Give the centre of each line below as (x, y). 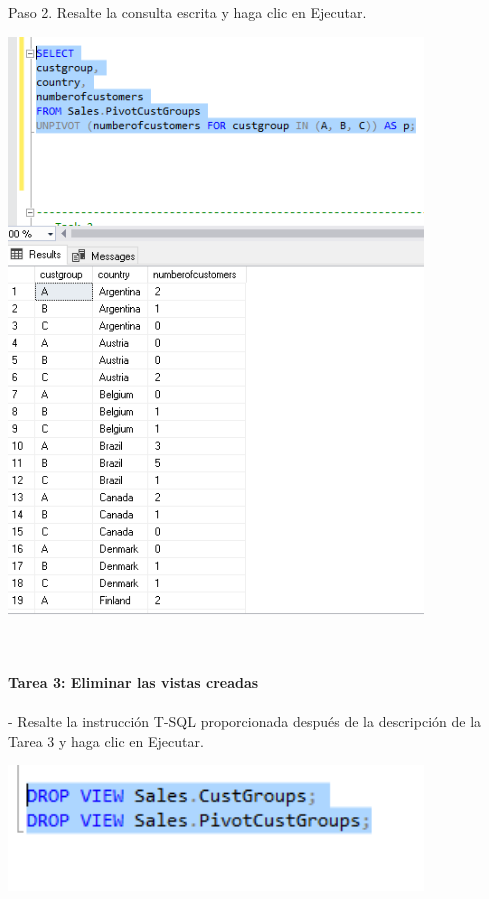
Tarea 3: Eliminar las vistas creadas (133, 681)
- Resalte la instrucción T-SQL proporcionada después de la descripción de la (245, 720)
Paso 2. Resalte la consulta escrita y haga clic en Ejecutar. (187, 12)
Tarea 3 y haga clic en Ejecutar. (106, 740)
